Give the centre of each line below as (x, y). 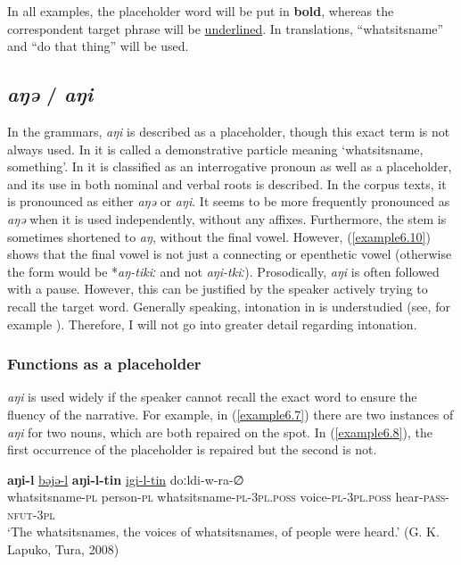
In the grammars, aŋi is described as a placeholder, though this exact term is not (229, 131)
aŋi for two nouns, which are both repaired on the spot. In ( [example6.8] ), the (220, 432)
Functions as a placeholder (104, 364)
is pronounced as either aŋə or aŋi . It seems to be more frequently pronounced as (229, 201)
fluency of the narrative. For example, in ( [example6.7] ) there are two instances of (230, 414)
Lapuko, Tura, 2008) (63, 549)
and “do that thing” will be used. (98, 46)
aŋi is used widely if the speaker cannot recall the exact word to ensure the (212, 397)
